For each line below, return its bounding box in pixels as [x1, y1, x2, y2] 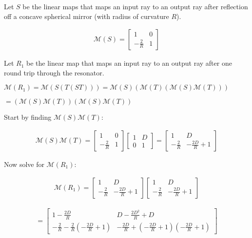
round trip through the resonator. [4, 67, 104, 77]
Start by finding [4, 112, 52, 122]
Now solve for [4, 159, 44, 169]
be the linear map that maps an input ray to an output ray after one [26, 58, 232, 68]
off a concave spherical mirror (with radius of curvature [4, 11, 169, 21]
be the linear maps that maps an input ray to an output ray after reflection [22, 1, 248, 11]
